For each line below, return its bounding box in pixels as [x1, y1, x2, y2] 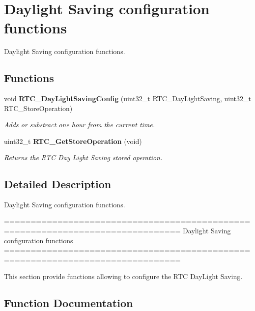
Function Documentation [4, 295, 133, 310]
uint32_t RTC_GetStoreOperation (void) [4, 136, 142, 146]
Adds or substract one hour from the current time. [4, 119, 155, 130]
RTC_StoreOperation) [4, 103, 73, 113]
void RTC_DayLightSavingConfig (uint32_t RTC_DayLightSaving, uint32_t [4, 93, 251, 104]
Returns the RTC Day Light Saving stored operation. [4, 152, 163, 163]
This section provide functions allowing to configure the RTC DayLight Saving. [4, 271, 243, 281]
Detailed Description [4, 176, 112, 192]
